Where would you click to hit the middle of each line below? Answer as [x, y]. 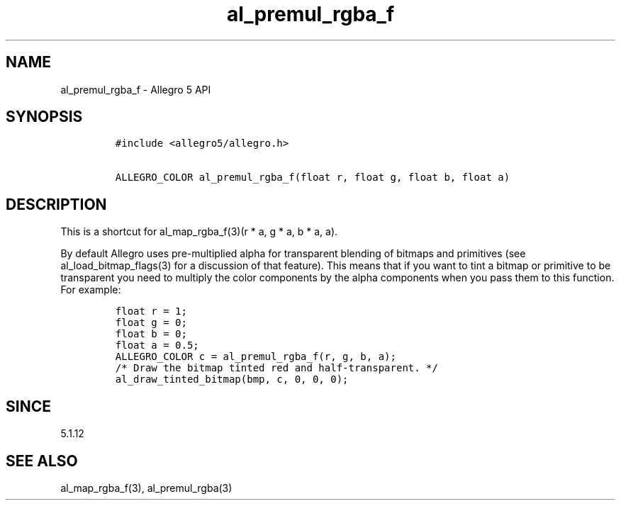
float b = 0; [151, 334]
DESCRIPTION [56, 204]
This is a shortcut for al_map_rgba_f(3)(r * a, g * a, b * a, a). [199, 232]
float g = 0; [151, 323]
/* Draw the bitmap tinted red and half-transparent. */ [276, 368]
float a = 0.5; [157, 345]
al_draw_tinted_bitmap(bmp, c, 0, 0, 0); [232, 379]
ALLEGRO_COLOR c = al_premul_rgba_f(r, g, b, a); [256, 357]
